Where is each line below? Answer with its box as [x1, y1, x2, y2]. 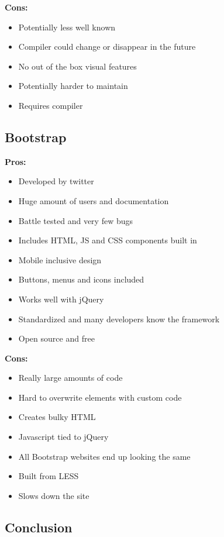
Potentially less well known [18, 20, 116, 33]
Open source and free [18, 332, 95, 345]
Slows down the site [18, 489, 89, 501]
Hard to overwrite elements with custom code [18, 391, 182, 403]
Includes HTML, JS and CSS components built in [18, 234, 197, 246]
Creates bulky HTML [18, 411, 96, 423]
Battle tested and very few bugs [18, 214, 133, 226]
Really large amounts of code [18, 371, 123, 384]
